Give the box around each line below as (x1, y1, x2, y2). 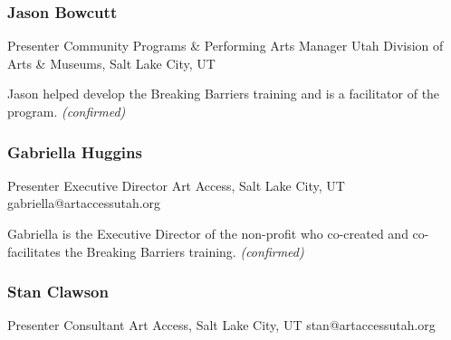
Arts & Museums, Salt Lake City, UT (7, 53, 216, 72)
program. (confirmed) (7, 102, 126, 120)
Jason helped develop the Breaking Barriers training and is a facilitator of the (7, 84, 440, 103)
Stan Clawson (7, 280, 109, 303)
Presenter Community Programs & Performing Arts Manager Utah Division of (7, 36, 444, 55)
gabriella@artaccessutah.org (7, 194, 161, 212)
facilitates (7, 241, 61, 260)
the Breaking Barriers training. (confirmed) (64, 241, 304, 260)
